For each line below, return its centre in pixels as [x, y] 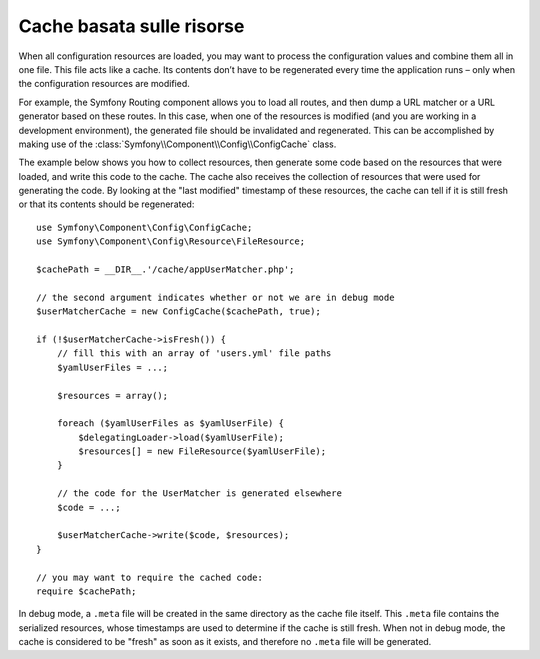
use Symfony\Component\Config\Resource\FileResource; [170, 241]
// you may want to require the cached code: [150, 577]
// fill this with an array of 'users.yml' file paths [194, 353]
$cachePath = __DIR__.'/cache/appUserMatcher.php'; [165, 269]
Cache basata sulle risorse [131, 26]
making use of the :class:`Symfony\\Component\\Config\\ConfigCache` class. [177, 144]
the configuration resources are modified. [104, 84]
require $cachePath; [86, 591]
